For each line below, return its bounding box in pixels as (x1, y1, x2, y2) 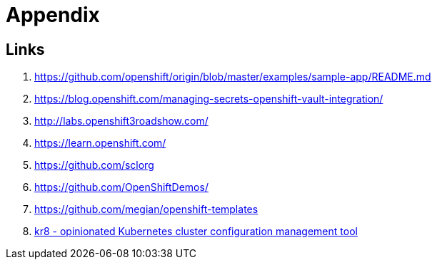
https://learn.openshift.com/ (34, 137, 166, 150)
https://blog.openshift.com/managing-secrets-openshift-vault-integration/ (34, 93, 383, 105)
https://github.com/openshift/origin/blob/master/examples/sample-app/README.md (34, 71, 431, 83)
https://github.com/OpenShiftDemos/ (34, 181, 209, 194)
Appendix (6, 3, 100, 27)
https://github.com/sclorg (34, 159, 154, 172)
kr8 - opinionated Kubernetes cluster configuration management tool (34, 225, 358, 238)
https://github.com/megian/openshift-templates (34, 203, 258, 216)
